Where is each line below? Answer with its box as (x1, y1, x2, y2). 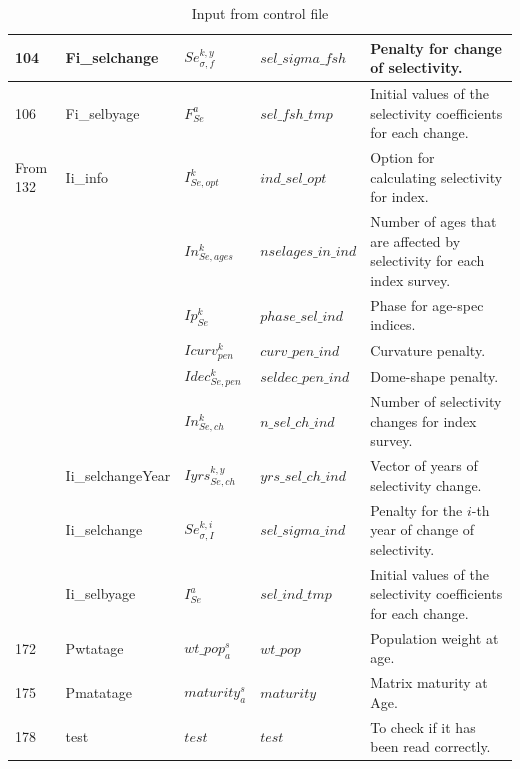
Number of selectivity (370, 391, 502, 412)
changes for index (370, 410, 477, 431)
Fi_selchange (65, 47, 159, 68)
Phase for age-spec (370, 294, 484, 315)
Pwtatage (65, 637, 124, 658)
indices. (370, 314, 416, 335)
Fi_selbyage (65, 102, 140, 123)
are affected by (370, 230, 461, 251)
